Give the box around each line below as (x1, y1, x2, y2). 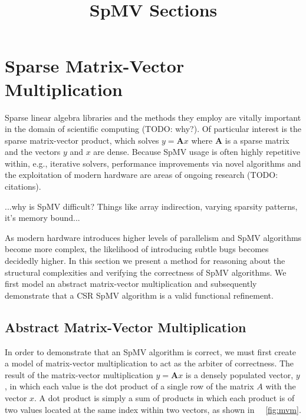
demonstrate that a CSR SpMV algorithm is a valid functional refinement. (5, 289, 274, 301)
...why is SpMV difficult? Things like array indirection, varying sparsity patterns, (5, 200, 298, 212)
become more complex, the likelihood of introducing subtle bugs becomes (5, 243, 269, 255)
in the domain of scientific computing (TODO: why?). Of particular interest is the (5, 123, 302, 135)
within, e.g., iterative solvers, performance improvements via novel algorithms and (5, 157, 301, 169)
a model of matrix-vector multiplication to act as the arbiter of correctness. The (5, 357, 294, 369)
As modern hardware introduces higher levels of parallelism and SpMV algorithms (5, 231, 302, 243)
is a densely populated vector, (185, 368, 294, 381)
